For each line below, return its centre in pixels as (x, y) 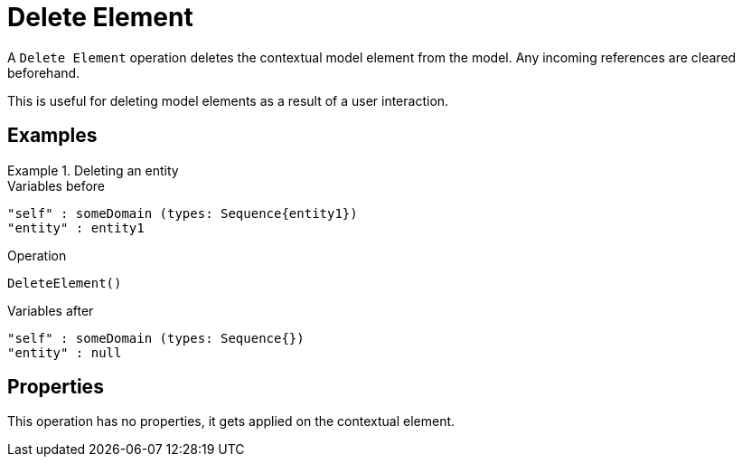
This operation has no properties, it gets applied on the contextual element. (231, 421)
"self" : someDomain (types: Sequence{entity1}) (183, 213)
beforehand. (44, 72)
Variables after (51, 310)
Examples (52, 136)
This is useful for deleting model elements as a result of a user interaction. (228, 100)
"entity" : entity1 (76, 227)
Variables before (56, 185)
